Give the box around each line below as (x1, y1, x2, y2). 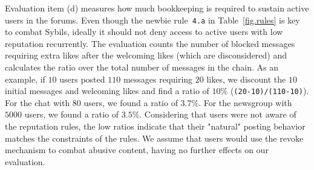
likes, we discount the (206, 72, 286, 85)
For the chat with (5, 96, 70, 109)
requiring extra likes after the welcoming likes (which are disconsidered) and (5, 49, 287, 61)
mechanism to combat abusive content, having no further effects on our (5, 143, 269, 156)
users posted (59, 72, 105, 85)
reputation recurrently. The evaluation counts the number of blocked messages (5, 37, 295, 49)
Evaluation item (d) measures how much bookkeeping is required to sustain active (5, 2, 309, 14)
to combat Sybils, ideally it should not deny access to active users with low (5, 25, 283, 38)
